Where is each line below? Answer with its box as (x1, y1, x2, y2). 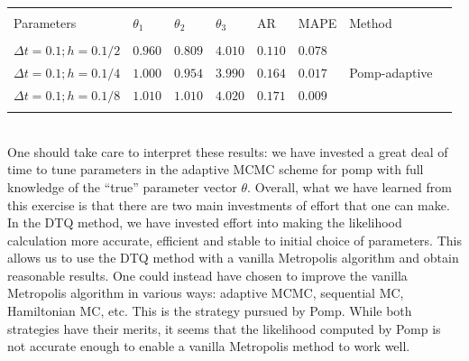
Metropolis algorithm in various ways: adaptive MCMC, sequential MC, (7, 283, 404, 302)
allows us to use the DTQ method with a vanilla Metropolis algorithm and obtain (7, 248, 459, 267)
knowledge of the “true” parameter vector (7, 177, 237, 196)
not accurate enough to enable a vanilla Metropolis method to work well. (7, 337, 410, 356)
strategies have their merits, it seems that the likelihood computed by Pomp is (7, 319, 441, 338)
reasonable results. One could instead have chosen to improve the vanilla (7, 265, 408, 284)
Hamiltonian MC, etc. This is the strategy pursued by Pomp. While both (7, 301, 412, 320)
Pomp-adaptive (349, 62, 433, 81)
